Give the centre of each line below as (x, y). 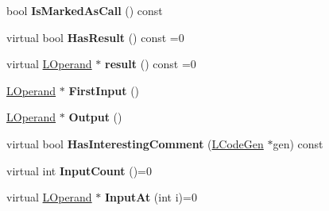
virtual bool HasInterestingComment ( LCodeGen (135, 143)
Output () (95, 117)
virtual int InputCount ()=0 (79, 170)
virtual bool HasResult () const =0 (95, 37)
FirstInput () (104, 90)
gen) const (298, 143)
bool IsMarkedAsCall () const (85, 10)
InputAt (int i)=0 (151, 197)
